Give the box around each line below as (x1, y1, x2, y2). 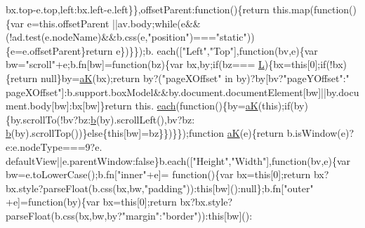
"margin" (121, 208, 160, 222)
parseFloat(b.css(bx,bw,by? (6, 208, 122, 222)
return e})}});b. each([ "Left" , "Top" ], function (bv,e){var (86, 43, 318, 58)
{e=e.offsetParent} (6, 43, 86, 58)
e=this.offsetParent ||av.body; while (27, 15, 178, 30)
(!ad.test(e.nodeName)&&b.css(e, (6, 29, 148, 44)
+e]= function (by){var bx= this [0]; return (6, 194, 177, 209)
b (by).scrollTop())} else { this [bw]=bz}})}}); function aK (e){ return (6, 126, 284, 140)
